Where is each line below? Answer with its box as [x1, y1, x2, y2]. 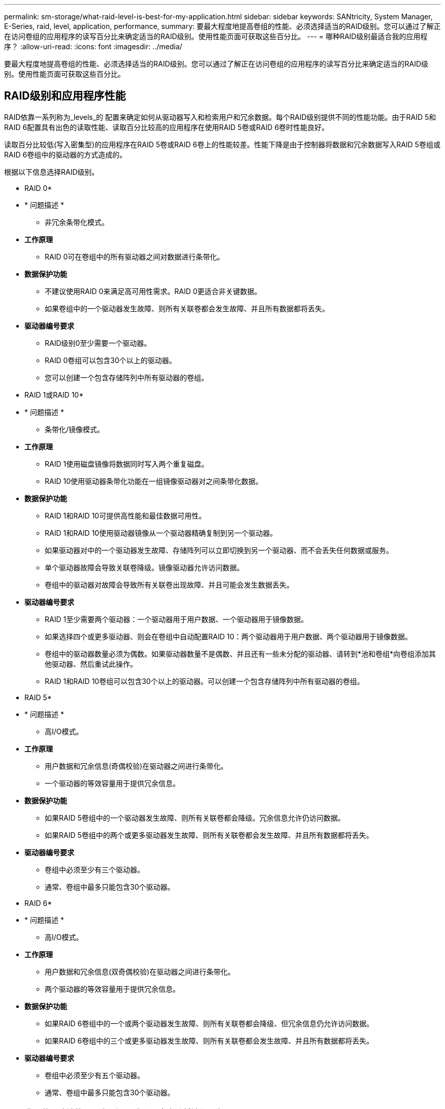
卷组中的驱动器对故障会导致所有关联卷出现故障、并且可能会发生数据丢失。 [45, 580, 294, 589]
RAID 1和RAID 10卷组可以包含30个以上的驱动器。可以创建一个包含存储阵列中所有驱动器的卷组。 [45, 676, 364, 686]
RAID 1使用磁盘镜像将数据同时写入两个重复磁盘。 [45, 459, 209, 468]
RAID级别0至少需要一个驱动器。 [45, 338, 151, 347]
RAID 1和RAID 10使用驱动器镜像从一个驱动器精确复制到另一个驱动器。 [45, 528, 277, 537]
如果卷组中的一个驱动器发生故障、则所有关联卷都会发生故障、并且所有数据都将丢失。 [45, 304, 329, 313]
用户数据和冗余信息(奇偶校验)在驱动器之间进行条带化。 [45, 761, 228, 770]
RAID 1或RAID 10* [24, 390, 84, 399]
